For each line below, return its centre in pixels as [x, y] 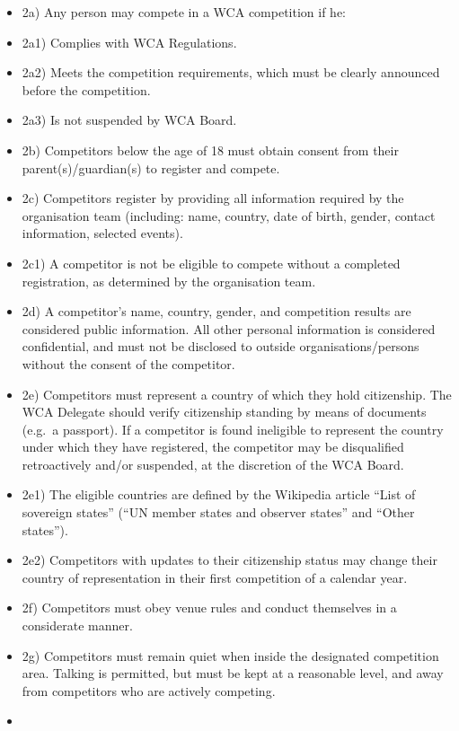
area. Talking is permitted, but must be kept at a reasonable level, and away [233, 673]
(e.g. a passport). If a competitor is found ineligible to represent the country [233, 429]
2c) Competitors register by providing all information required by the [213, 198]
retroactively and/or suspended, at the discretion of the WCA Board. [213, 464]
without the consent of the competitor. [128, 363]
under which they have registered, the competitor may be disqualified [213, 447]
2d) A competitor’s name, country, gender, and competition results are [216, 311]
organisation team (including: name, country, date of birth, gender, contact [229, 215]
